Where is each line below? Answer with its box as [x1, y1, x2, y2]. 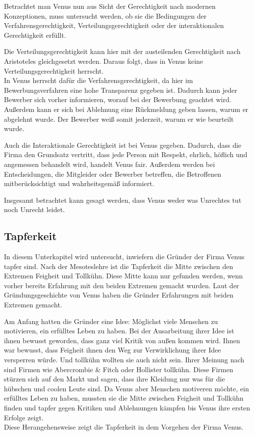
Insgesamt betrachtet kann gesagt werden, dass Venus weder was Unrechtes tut [4, 194, 242, 205]
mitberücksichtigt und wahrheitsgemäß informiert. [4, 178, 154, 189]
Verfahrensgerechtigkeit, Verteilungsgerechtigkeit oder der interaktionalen [4, 20, 224, 30]
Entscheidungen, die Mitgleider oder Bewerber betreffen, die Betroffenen [4, 168, 222, 179]
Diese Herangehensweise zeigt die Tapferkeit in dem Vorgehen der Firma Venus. [4, 422, 244, 432]
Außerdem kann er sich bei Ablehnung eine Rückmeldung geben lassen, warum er [4, 104, 249, 114]
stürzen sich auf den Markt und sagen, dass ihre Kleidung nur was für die [4, 374, 225, 384]
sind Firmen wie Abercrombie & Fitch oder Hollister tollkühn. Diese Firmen [4, 364, 233, 374]
